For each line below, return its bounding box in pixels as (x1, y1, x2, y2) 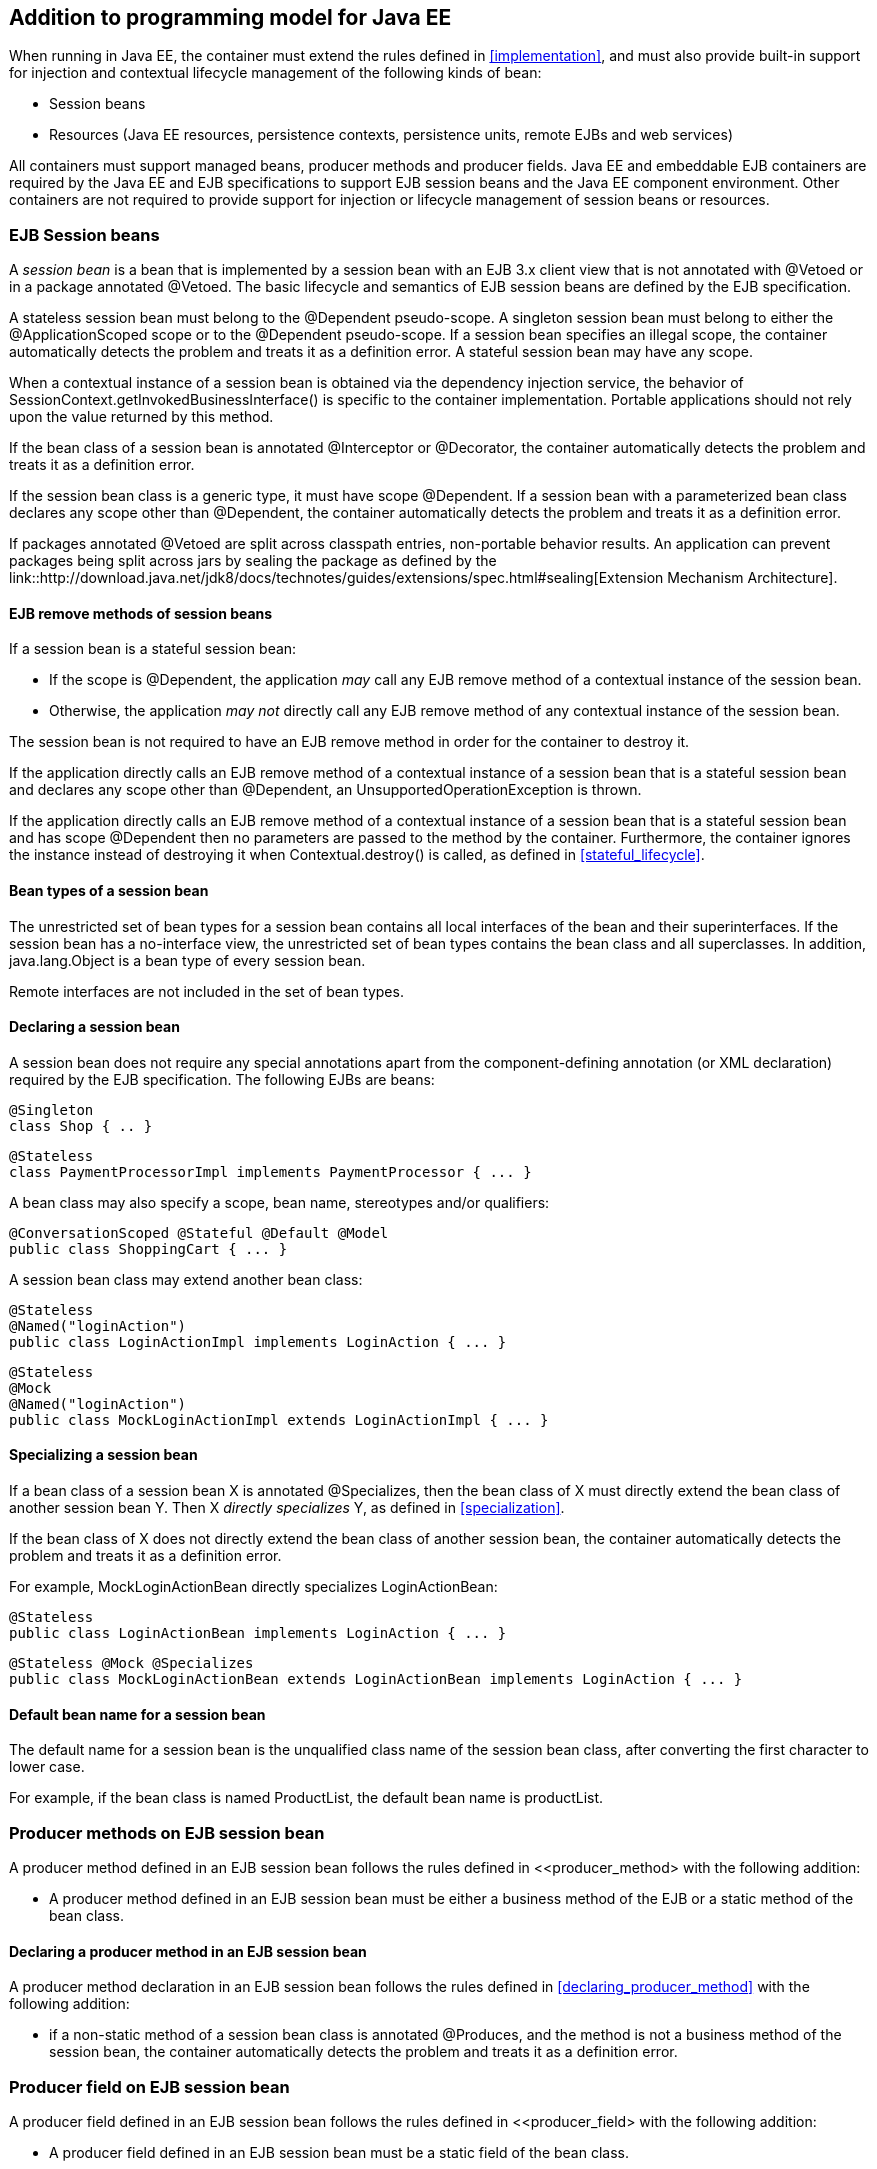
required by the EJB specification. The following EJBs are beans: (9, 1070, 435, 1088)
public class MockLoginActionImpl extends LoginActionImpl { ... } (9, 1411, 549, 1428)
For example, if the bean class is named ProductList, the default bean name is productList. (9, 1789, 604, 1807)
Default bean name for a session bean (9, 1705, 266, 1723)
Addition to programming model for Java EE (9, 5, 452, 30)
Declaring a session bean (9, 1018, 180, 1036)
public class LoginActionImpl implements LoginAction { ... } (9, 1333, 507, 1350)
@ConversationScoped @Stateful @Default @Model (9, 1224, 389, 1241)
